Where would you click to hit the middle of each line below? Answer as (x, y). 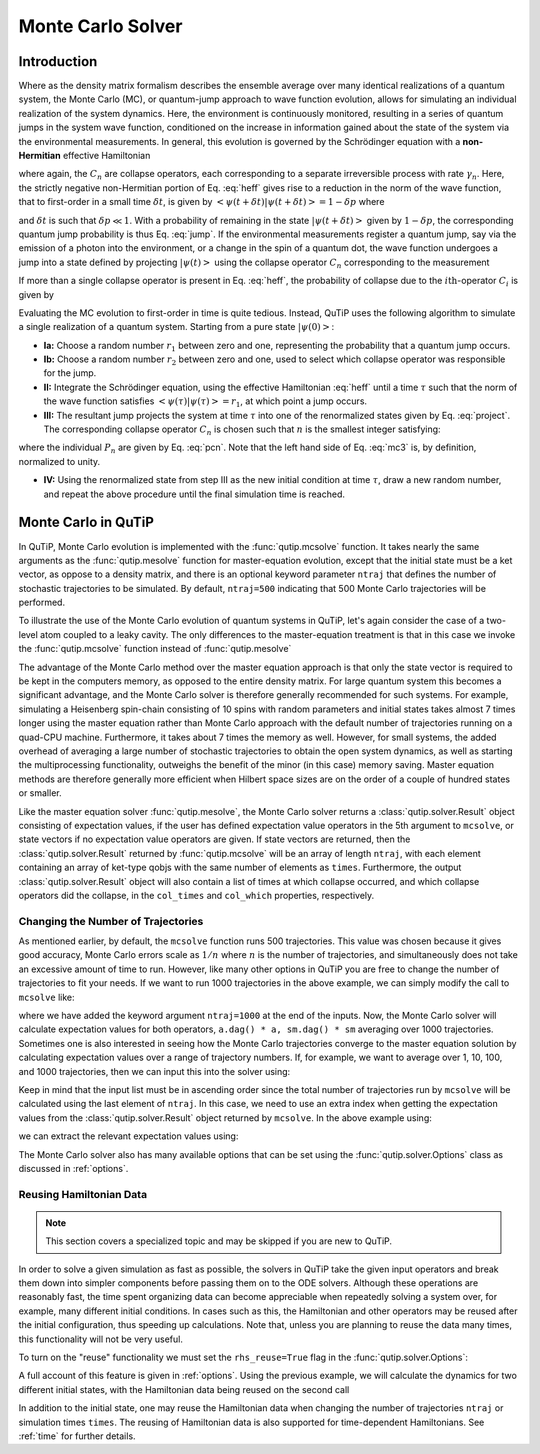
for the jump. (70, 373)
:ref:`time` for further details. (77, 1436)
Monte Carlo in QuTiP (86, 522)
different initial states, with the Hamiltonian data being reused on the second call (184, 1389)
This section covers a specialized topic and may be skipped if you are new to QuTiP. (219, 1241)
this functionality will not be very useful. (101, 1339)
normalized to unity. (59, 461)
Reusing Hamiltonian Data (83, 1194)
